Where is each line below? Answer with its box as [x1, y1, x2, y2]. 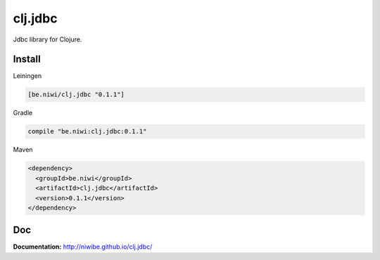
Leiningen [13, 72, 42, 80]
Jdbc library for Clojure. [13, 35, 82, 44]
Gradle [13, 109, 33, 117]
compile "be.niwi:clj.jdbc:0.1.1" [27, 127, 147, 136]
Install [13, 53, 42, 65]
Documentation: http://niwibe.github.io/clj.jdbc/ [13, 242, 153, 251]
